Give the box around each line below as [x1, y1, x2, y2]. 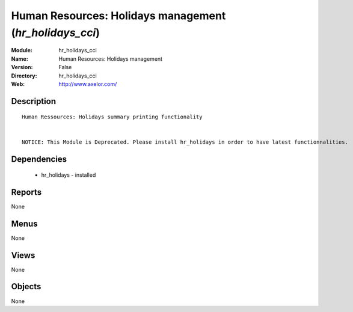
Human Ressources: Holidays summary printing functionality [22, 114, 203, 120]
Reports [11, 187, 42, 197]
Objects [11, 281, 41, 292]
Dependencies [11, 154, 67, 165]
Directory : [11, 72, 37, 79]
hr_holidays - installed [41, 171, 96, 179]
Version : [11, 64, 33, 71]
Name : [11, 55, 28, 63]
